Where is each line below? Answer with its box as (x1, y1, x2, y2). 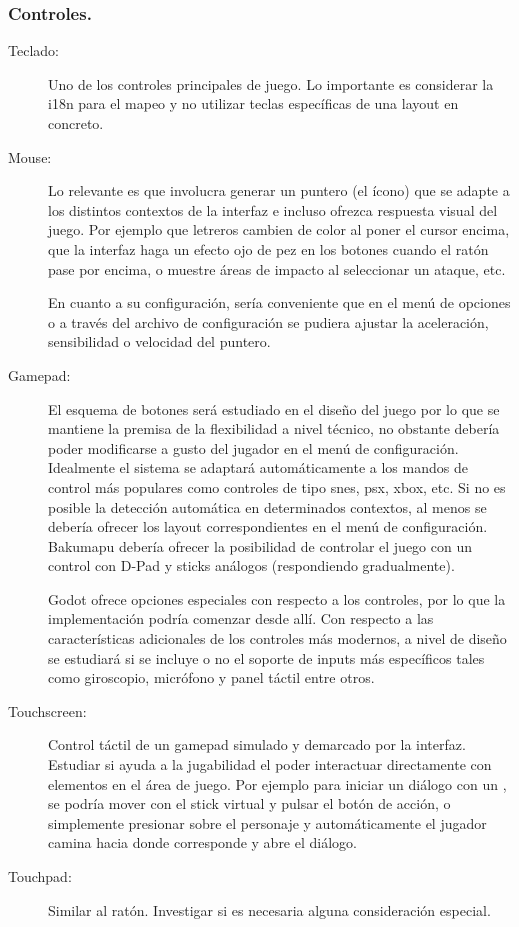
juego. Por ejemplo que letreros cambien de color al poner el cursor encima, (48, 219, 510, 240)
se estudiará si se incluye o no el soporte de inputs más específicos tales (48, 647, 485, 668)
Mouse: (8, 146, 52, 167)
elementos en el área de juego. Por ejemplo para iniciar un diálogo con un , (48, 773, 507, 794)
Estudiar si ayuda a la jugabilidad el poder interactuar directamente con (48, 754, 492, 775)
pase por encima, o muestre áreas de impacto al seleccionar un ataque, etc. (48, 258, 506, 279)
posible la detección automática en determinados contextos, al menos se (48, 496, 487, 517)
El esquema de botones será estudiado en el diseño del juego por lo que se (48, 398, 500, 419)
